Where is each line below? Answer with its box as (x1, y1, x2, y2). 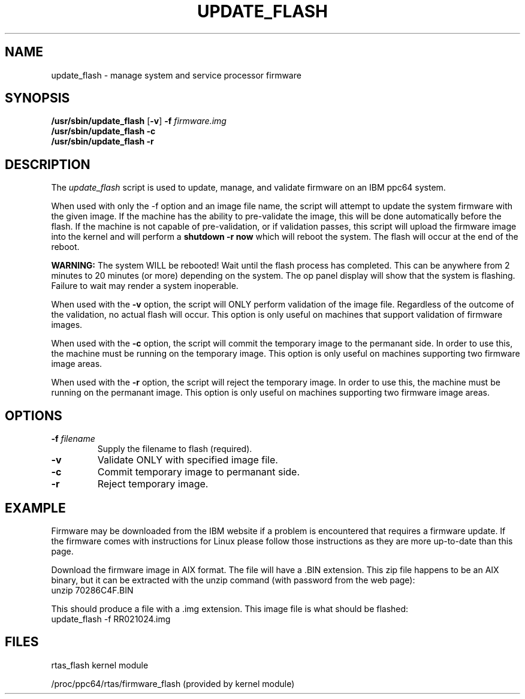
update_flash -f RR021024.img (51, 613, 171, 624)
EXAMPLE (5, 500, 66, 516)
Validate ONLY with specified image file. (97, 454, 278, 466)
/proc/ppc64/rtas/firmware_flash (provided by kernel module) (51, 678, 295, 689)
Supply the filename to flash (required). (97, 444, 252, 454)
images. (51, 320, 83, 330)
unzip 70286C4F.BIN (51, 584, 134, 595)
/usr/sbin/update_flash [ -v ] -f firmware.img (51, 116, 227, 126)
